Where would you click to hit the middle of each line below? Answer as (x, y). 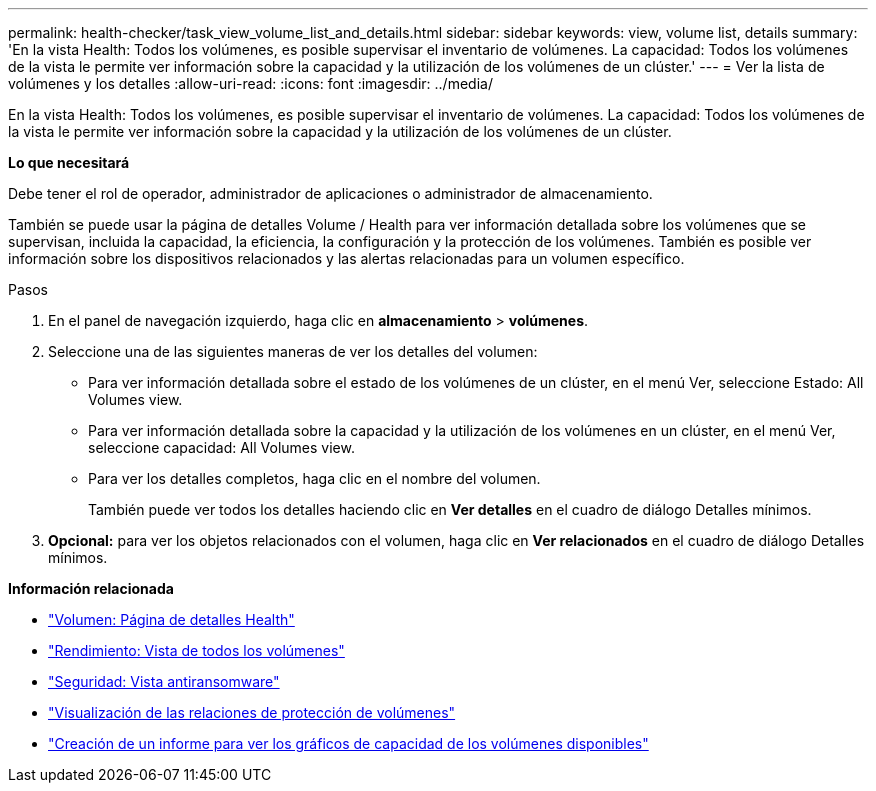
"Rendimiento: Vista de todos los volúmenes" (196, 650)
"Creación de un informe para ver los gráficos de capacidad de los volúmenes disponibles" (348, 743)
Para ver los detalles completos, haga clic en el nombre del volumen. (314, 478)
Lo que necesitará (69, 162)
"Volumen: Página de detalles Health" (171, 619)
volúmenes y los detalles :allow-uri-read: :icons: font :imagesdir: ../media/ (250, 83)
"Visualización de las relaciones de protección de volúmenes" (252, 712)
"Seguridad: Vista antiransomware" (164, 681)
